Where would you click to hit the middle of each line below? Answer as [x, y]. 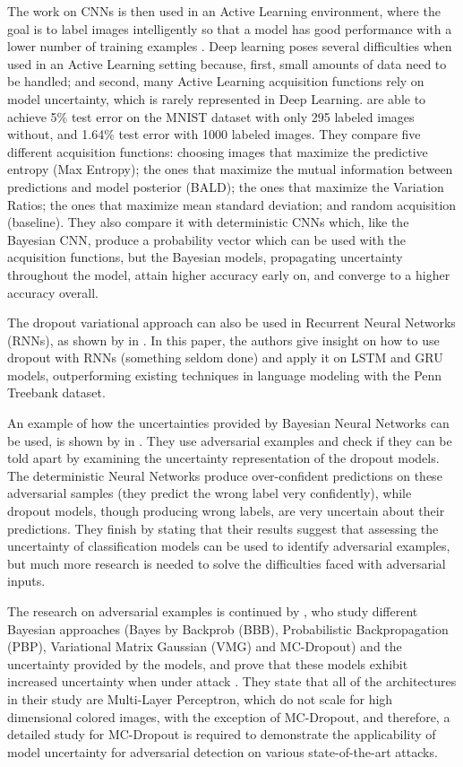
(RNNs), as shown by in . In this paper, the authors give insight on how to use [223, 340]
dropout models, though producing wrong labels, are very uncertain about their [226, 511]
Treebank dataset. [56, 392]
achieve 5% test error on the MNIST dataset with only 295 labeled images [211, 116]
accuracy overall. [53, 292]
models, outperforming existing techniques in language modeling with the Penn [225, 375]
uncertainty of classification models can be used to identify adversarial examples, [229, 546]
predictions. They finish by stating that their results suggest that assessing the [223, 528]
